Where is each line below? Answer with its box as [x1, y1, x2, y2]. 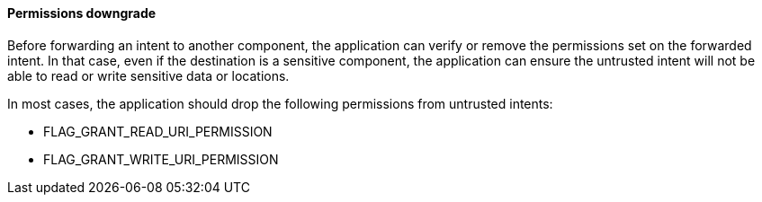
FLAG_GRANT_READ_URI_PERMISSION [43, 123, 273, 139]
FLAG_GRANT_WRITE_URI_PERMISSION [43, 151, 279, 167]
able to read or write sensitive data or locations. [7, 67, 290, 83]
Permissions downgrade [7, 5, 157, 21]
